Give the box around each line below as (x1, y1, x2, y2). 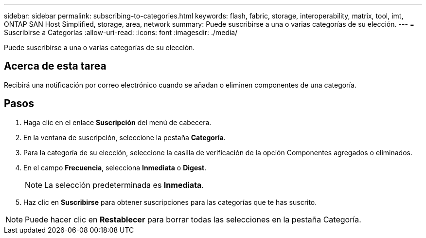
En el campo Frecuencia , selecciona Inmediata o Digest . (23, 163, 207, 172)
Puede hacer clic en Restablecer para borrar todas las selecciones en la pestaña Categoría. (25, 214, 361, 224)
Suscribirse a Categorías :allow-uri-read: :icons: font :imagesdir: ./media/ (4, 28, 238, 37)
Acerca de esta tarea (4, 60, 106, 73)
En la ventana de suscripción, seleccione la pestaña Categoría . (23, 133, 226, 142)
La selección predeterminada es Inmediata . (44, 180, 204, 190)
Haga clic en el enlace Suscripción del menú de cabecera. (23, 118, 212, 127)
